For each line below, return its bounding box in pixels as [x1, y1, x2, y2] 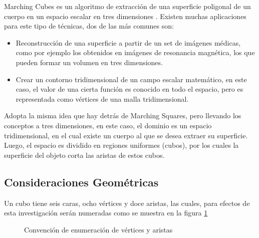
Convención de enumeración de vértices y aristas [24, 224, 173, 234]
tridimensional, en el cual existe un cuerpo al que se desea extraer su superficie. [4, 130, 248, 140]
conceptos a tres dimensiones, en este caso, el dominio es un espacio [4, 120, 212, 130]
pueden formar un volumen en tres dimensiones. [16, 57, 163, 67]
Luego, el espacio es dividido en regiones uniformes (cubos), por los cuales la [4, 140, 239, 150]
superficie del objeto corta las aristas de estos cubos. [4, 149, 165, 160]
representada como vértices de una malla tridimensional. [16, 93, 189, 104]
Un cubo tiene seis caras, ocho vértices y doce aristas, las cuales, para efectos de [4, 197, 250, 208]
